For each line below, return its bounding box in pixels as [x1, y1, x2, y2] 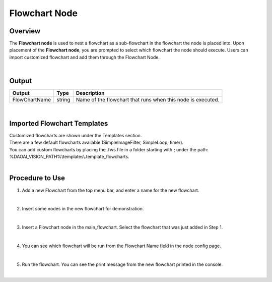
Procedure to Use [9, 174, 65, 183]
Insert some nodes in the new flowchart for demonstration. [22, 206, 144, 212]
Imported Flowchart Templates [9, 119, 108, 128]
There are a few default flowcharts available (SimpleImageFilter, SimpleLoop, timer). [9, 139, 184, 146]
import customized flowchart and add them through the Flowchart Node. [9, 54, 160, 60]
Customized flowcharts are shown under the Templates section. [9, 133, 142, 139]
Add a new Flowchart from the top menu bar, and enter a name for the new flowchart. [22, 187, 199, 193]
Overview [9, 27, 41, 35]
